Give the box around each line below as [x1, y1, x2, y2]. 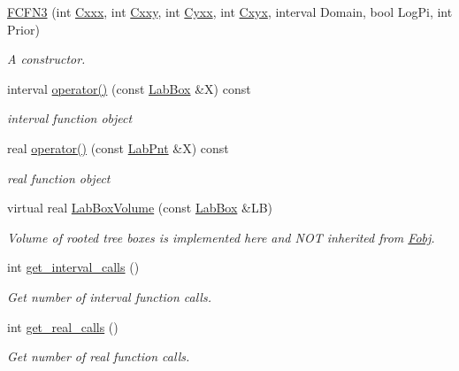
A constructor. [7, 50, 86, 68]
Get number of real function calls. [7, 347, 190, 366]
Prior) [7, 19, 40, 38]
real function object [7, 168, 111, 187]
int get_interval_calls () [7, 258, 140, 276]
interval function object [7, 109, 133, 128]
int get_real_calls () [7, 317, 119, 336]
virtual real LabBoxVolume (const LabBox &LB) [7, 198, 273, 217]
